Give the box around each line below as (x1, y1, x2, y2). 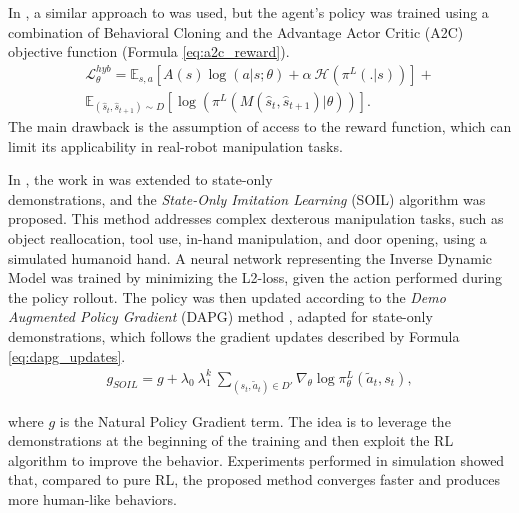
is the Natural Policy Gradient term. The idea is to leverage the (59, 410, 451, 431)
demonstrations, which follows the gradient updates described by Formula (8, 325, 460, 346)
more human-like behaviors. (8, 488, 177, 509)
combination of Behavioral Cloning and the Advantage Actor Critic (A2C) (8, 21, 464, 42)
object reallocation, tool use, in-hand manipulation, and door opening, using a (8, 228, 487, 248)
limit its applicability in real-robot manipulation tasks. (8, 135, 343, 156)
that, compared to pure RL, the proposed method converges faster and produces (8, 469, 501, 490)
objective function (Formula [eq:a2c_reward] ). (8, 41, 290, 62)
